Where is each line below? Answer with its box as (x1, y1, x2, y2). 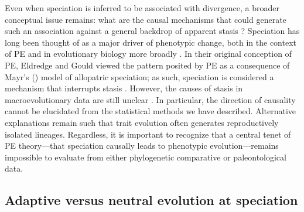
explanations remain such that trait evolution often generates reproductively (5, 116, 279, 128)
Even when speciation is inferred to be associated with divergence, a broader (5, 2, 279, 13)
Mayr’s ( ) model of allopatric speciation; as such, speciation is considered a (5, 70, 274, 83)
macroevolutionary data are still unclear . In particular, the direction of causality (5, 93, 296, 105)
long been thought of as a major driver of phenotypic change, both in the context (5, 36, 297, 48)
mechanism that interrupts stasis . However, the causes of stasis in (5, 82, 243, 94)
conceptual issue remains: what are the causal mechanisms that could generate (5, 13, 286, 25)
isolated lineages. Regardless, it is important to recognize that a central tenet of (5, 128, 291, 140)
